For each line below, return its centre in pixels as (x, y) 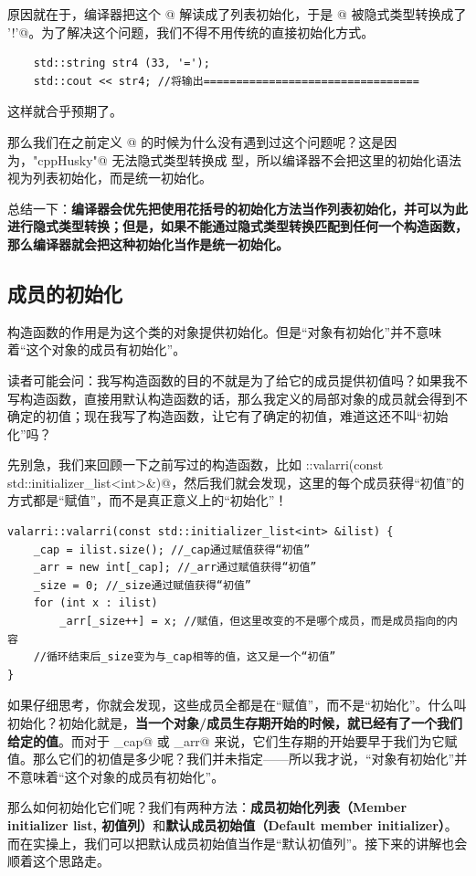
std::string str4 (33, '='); (122, 63)
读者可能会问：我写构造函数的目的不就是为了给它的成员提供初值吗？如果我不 (238, 380)
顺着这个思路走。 (58, 861)
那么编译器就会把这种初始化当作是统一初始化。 (148, 243)
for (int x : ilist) (95, 603)
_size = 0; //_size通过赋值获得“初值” (142, 585)
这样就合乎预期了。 (65, 111)
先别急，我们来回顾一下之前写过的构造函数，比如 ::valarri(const (196, 464)
